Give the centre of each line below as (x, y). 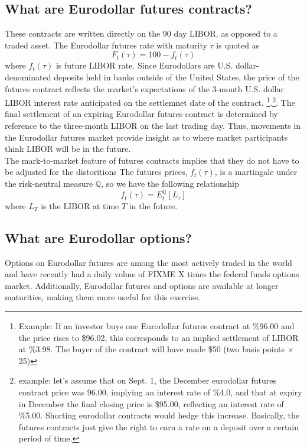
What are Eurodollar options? (98, 237)
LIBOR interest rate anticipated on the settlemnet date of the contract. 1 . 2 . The (150, 101)
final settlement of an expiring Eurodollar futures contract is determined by (141, 114)
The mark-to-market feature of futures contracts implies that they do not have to (152, 160)
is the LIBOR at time (80, 205)
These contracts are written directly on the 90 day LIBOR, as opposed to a (141, 33)
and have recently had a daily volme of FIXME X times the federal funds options (152, 274)
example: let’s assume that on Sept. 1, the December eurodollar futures (147, 380)
